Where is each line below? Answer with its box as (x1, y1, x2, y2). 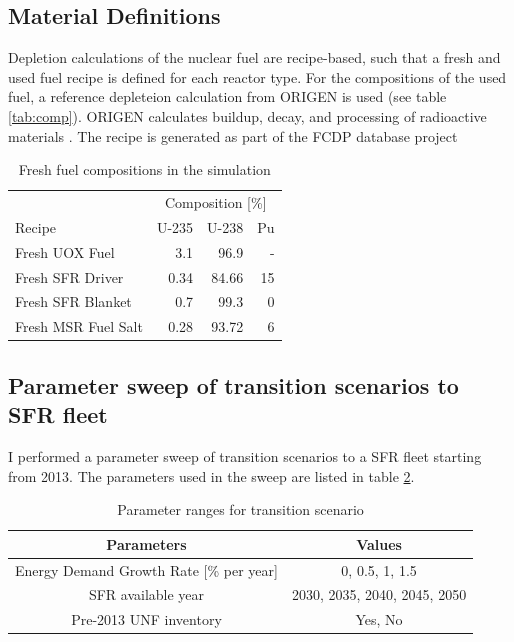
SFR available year (88, 584, 205, 605)
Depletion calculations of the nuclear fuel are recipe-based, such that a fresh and (8, 47, 501, 68)
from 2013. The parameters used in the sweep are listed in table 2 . (8, 465, 415, 486)
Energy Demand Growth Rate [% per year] (15, 559, 278, 580)
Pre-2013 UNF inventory (71, 609, 222, 630)
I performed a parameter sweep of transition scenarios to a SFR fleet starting (8, 445, 482, 466)
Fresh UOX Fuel (15, 241, 115, 262)
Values (356, 533, 402, 554)
